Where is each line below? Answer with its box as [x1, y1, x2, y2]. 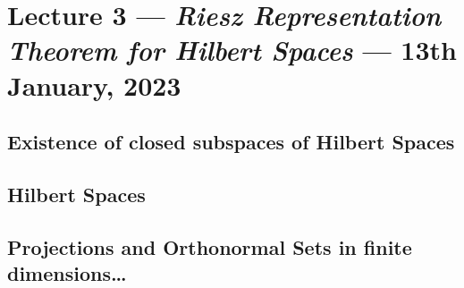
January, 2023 [7, 66, 181, 103]
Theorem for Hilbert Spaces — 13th [7, 31, 457, 69]
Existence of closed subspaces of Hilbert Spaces [7, 128, 455, 156]
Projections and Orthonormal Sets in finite [7, 233, 412, 260]
